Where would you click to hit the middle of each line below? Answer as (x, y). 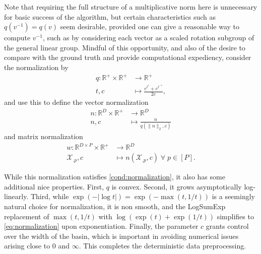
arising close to (27, 246)
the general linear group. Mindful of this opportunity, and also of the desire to (125, 47)
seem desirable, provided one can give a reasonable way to (150, 26)
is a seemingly (233, 196)
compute (17, 38)
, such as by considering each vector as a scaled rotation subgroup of (148, 38)
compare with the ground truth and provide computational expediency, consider (128, 57)
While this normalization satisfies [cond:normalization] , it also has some (115, 177)
